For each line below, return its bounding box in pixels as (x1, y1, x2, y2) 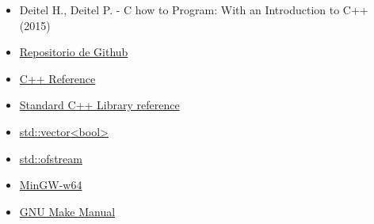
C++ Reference (19, 70, 96, 86)
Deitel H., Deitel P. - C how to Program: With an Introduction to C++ (19, 2, 368, 17)
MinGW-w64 (19, 177, 82, 193)
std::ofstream (19, 150, 82, 166)
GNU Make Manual (19, 203, 116, 219)
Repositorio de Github (19, 44, 128, 60)
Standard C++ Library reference (19, 97, 180, 113)
